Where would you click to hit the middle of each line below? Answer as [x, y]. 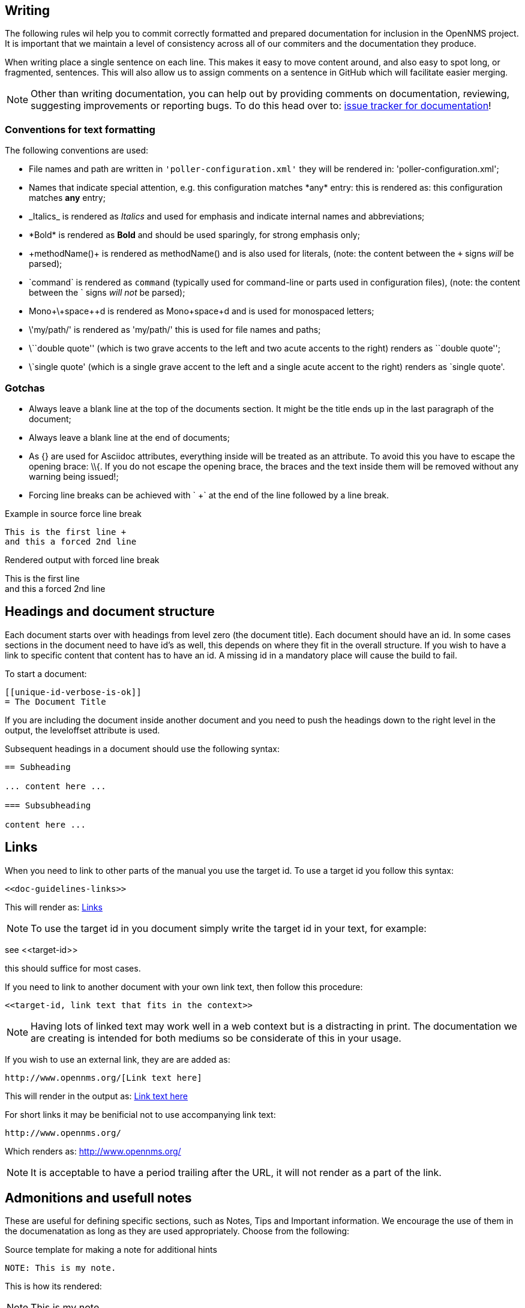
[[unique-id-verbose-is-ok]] [73, 692]
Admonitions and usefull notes [98, 1198]
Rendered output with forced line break [82, 560]
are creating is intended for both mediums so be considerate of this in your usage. [216, 1038]
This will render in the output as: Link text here [96, 1096]
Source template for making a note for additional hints [111, 1250]
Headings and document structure [110, 612]
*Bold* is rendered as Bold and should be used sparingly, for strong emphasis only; [194, 235]
